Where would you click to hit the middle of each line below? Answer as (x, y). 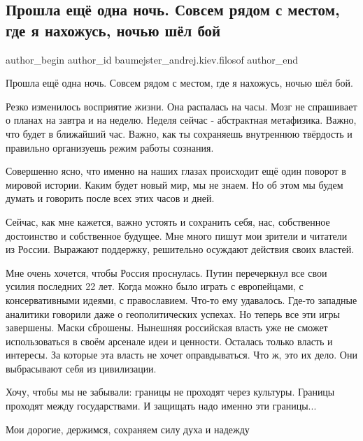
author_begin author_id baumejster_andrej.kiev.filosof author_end (152, 59)
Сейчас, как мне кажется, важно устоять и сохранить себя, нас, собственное (168, 221)
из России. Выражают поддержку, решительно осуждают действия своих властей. (180, 249)
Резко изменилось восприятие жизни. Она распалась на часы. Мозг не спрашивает (181, 106)
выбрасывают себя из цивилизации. (81, 368)
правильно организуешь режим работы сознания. (110, 147)
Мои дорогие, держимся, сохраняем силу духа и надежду (128, 429)
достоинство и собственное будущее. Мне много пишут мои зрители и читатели (177, 235)
